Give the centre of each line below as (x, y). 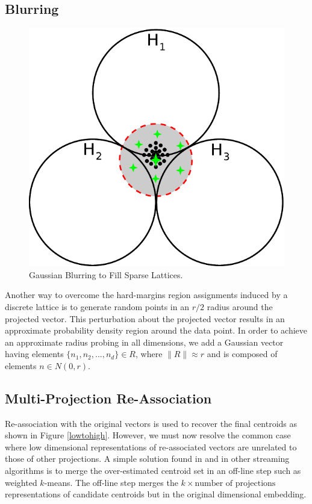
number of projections (235, 483)
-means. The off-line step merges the (111, 482)
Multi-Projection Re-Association (108, 398)
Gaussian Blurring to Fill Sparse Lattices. (106, 274)
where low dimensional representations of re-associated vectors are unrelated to (151, 446)
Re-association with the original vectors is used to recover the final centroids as (151, 423)
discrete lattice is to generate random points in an (97, 306)
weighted (21, 482)
